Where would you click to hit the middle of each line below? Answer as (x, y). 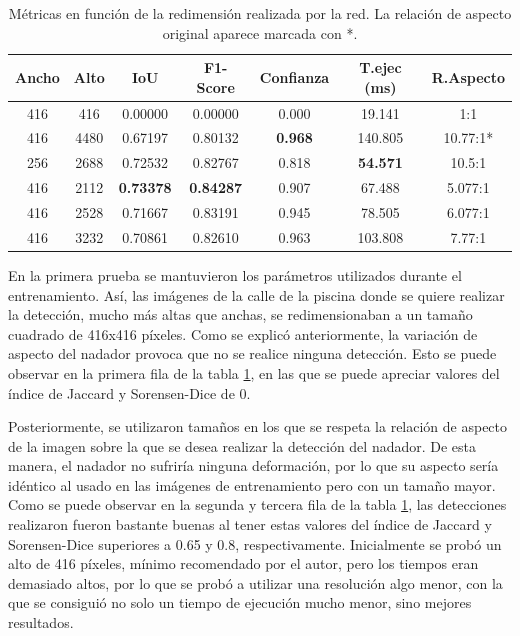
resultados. (41, 622)
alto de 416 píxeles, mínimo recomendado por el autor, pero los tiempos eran (243, 563)
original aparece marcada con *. (260, 32)
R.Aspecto (468, 76)
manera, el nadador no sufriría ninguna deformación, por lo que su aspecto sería (253, 465)
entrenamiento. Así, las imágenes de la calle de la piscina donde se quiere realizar (256, 294)
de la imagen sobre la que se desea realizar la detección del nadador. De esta (242, 445)
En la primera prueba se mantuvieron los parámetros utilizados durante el (235, 274)
